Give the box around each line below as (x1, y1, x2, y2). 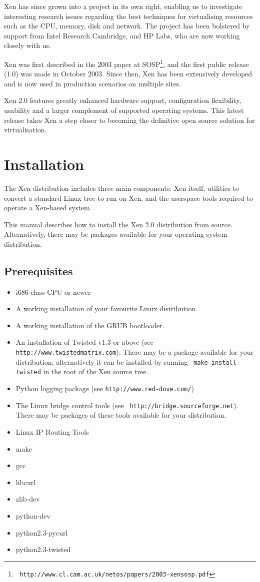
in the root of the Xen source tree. (43, 366, 148, 377)
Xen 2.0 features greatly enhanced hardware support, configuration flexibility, (4, 95, 241, 105)
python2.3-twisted (15, 544, 71, 555)
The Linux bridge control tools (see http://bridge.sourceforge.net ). (15, 400, 238, 410)
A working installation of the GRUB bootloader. (15, 320, 164, 330)
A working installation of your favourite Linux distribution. (15, 303, 197, 314)
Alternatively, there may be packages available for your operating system (4, 229, 227, 239)
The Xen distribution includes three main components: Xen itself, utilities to (4, 182, 239, 193)
